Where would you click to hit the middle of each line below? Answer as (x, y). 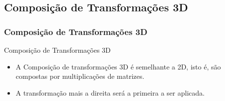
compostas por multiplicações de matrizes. (80, 76)
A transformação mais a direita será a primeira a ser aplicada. (110, 92)
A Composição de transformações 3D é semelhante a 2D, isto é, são (118, 66)
